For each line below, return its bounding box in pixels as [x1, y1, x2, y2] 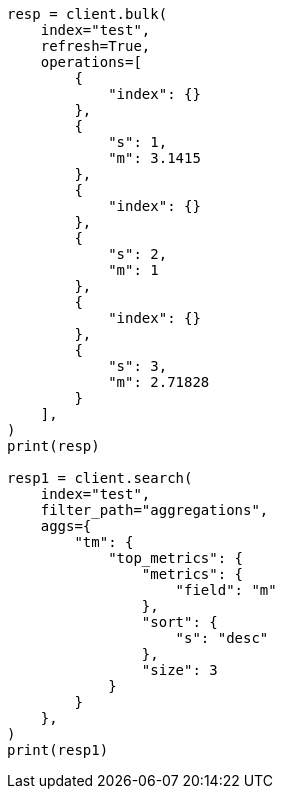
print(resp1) [7, 742, 109, 758]
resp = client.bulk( [7, 6, 168, 22]
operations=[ [40, 54, 142, 70]
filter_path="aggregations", [40, 502, 269, 518]
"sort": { [141, 614, 218, 630]
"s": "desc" [175, 630, 269, 646]
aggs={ [40, 518, 92, 534]
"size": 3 [141, 662, 218, 678]
